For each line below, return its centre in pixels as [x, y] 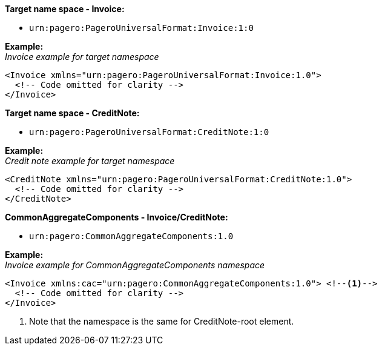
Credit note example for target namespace [90, 161]
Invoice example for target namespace [82, 57]
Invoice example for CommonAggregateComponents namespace [135, 265]
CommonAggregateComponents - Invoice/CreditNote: [117, 217]
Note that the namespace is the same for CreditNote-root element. [162, 321]
